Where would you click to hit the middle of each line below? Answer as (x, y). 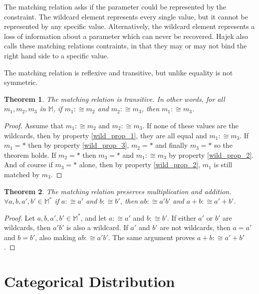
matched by (22, 174)
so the (223, 145)
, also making (55, 237)
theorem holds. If (30, 154)
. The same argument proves (151, 237)
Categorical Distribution (90, 281)
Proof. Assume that (34, 125)
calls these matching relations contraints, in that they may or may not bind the (126, 46)
